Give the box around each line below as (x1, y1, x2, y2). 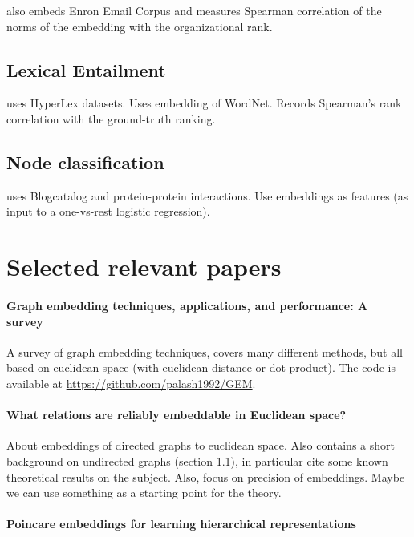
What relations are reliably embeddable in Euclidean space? (6, 406, 347, 423)
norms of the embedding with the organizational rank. (6, 18, 273, 34)
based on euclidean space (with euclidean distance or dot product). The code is (6, 359, 396, 376)
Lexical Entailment (6, 57, 166, 82)
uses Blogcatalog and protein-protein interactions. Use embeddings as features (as (6, 187, 408, 204)
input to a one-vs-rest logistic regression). (6, 203, 210, 220)
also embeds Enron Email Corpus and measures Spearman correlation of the (6, 2, 382, 18)
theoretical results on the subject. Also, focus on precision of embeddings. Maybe (6, 468, 405, 485)
